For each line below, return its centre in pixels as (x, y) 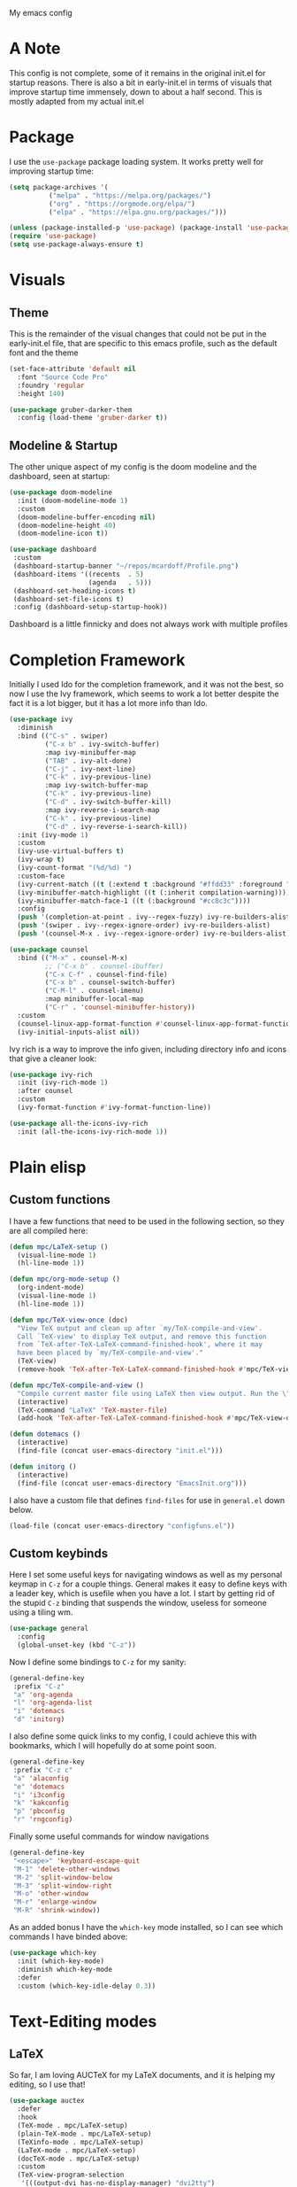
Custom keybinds (59, 1553)
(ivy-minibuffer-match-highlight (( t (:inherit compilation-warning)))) (154, 892)
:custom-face (41, 876)
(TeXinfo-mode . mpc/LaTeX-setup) (80, 2142)
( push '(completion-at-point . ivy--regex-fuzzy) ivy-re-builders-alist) (156, 917)
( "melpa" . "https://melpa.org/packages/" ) (130, 195)
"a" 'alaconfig (41, 1778)
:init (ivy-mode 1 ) (53, 835)
